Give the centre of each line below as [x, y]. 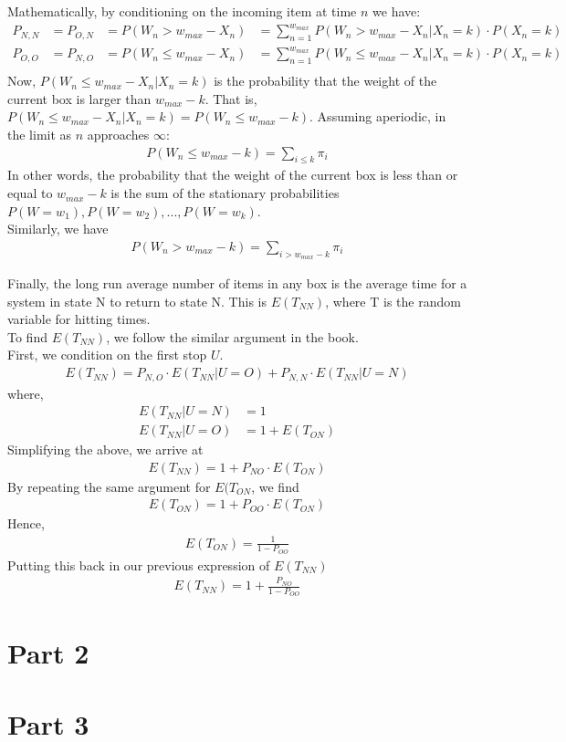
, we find [275, 486]
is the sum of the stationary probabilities [225, 193]
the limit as [40, 135]
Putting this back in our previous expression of [139, 564]
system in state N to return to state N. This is [137, 301]
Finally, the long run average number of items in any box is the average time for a [237, 283]
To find [27, 336]
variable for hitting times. [79, 319]
